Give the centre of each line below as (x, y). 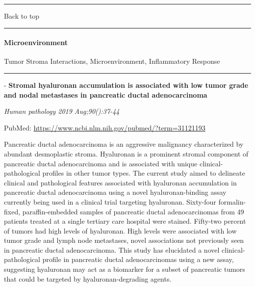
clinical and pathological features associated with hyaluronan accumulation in (120, 182)
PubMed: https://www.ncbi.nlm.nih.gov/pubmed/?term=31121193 (105, 127)
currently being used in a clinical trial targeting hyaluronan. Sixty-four (110, 201)
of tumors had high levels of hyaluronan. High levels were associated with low (120, 230)
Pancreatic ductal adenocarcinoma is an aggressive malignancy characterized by (124, 144)
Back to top (22, 16)
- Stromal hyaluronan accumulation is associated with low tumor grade (126, 85)
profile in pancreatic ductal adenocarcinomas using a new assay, (138, 259)
